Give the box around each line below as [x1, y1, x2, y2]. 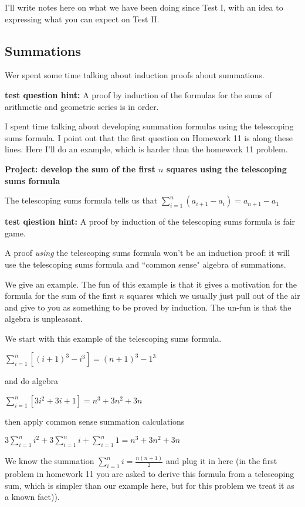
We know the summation [5, 455, 94, 467]
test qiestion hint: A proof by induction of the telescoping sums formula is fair [5, 215, 296, 228]
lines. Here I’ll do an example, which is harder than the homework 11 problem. [5, 143, 288, 155]
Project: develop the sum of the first [5, 162, 155, 175]
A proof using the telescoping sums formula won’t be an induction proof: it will [5, 246, 290, 259]
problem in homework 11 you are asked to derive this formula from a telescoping [5, 468, 294, 480]
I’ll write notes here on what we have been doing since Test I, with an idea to [5, 1, 283, 13]
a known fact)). [5, 491, 60, 503]
